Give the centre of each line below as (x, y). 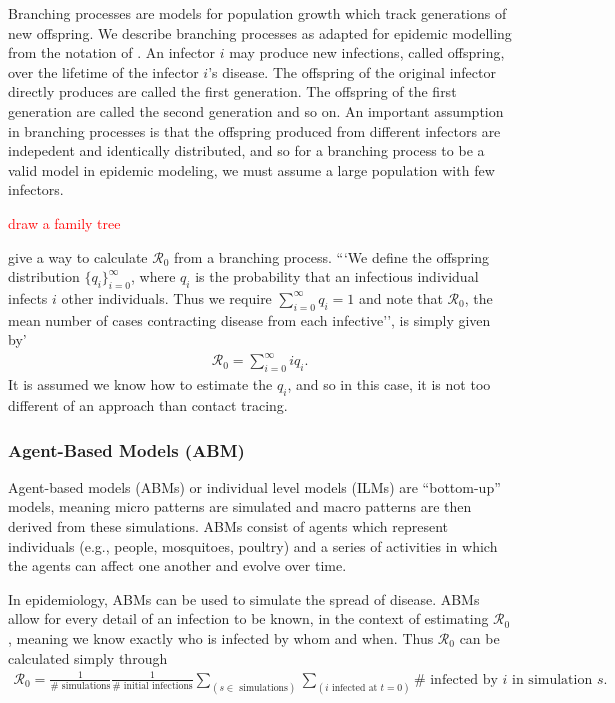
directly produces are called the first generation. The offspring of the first (232, 91)
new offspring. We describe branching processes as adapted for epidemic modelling (260, 32)
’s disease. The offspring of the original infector (352, 71)
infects (28, 297)
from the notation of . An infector (111, 52)
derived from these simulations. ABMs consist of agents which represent (228, 526)
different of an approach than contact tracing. (148, 405)
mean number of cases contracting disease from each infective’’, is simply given (249, 319)
